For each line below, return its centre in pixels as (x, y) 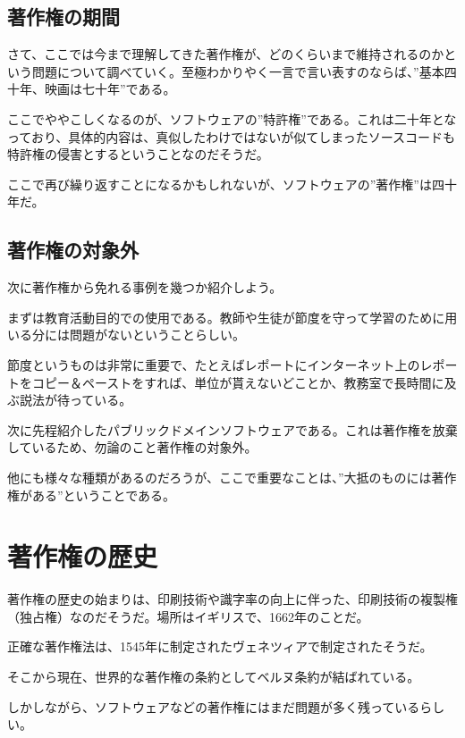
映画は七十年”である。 (110, 89)
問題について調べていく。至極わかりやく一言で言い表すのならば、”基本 (238, 71)
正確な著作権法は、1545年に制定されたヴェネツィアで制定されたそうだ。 (220, 646)
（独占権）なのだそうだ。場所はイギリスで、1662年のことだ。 (188, 616)
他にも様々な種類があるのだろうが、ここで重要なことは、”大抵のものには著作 (232, 477)
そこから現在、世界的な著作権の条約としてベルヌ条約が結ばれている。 (214, 676)
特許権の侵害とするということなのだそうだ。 (138, 154)
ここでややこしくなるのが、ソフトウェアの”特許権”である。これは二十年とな (232, 118)
